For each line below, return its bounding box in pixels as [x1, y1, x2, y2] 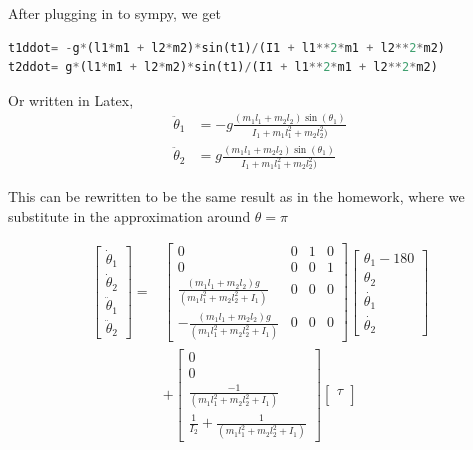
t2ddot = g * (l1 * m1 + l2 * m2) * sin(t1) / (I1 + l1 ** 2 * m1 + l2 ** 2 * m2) [8, 60, 438, 75]
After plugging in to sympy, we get [8, 3, 221, 23]
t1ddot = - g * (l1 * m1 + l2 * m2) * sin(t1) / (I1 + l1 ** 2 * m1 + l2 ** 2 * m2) [8, 40, 445, 55]
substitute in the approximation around [8, 205, 251, 226]
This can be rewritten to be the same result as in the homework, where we [8, 185, 465, 206]
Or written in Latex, [8, 89, 134, 110]
